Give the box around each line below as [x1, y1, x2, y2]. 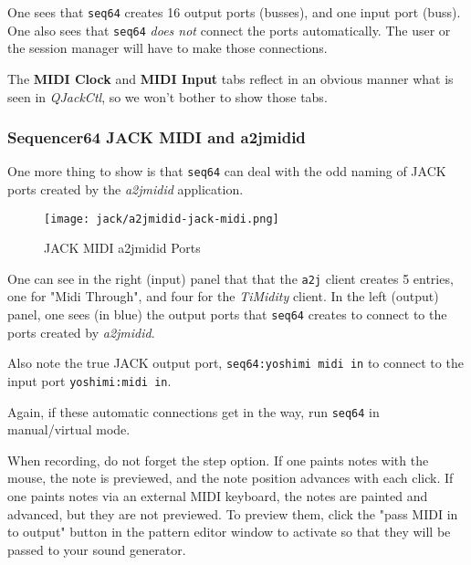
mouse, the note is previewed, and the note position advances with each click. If [7, 468, 454, 487]
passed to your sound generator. [7, 539, 186, 559]
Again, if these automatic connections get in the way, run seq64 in [7, 402, 380, 421]
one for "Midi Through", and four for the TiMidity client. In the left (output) [7, 287, 439, 306]
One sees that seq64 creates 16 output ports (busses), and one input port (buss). [7, 3, 461, 21]
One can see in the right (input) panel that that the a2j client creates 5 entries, [7, 268, 454, 288]
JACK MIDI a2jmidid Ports [44, 238, 201, 257]
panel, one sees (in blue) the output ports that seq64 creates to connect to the [7, 305, 447, 324]
